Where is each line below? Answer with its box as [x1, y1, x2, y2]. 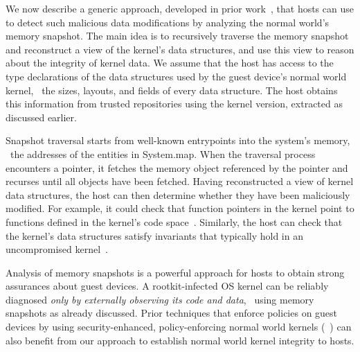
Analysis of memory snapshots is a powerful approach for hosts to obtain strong [6, 265, 345, 279]
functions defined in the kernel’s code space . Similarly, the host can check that [6, 214, 343, 229]
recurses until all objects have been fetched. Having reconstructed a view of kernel [6, 174, 354, 188]
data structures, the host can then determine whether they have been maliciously [6, 187, 350, 202]
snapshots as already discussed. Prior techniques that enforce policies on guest [6, 306, 338, 320]
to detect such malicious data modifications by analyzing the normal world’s [6, 15, 330, 29]
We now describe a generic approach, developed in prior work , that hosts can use [6, 1, 354, 15]
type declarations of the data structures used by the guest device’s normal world [6, 69, 347, 83]
